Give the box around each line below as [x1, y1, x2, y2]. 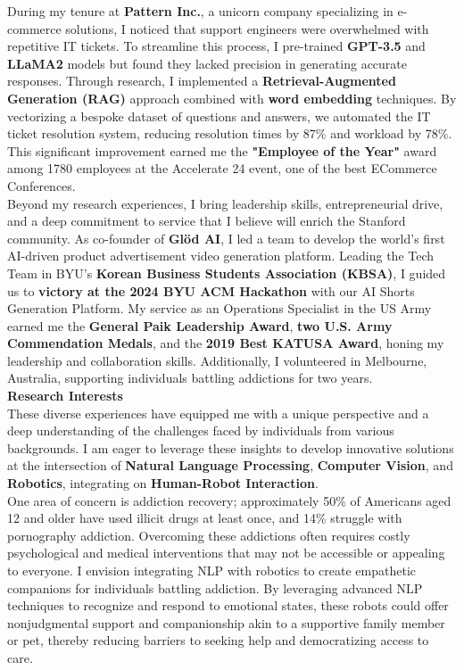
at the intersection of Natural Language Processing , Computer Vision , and [7, 456, 453, 475]
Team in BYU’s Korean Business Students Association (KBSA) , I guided [7, 263, 446, 282]
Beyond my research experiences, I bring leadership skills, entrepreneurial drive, [7, 194, 443, 212]
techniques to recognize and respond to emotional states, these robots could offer [7, 596, 449, 615]
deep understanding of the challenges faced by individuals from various [7, 421, 394, 440]
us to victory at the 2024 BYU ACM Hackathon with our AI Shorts [7, 281, 415, 300]
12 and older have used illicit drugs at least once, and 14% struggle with [7, 509, 402, 527]
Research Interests [7, 386, 123, 405]
